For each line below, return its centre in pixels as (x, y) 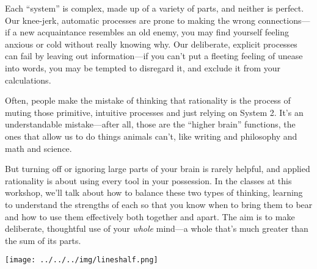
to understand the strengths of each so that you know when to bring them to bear (159, 204)
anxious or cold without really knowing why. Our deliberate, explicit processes (151, 44)
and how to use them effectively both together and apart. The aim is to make (150, 216)
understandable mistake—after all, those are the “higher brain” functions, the (150, 124)
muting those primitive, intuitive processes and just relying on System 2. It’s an (154, 112)
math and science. (38, 148)
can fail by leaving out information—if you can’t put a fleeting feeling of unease (154, 56)
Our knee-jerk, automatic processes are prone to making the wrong (130, 20)
